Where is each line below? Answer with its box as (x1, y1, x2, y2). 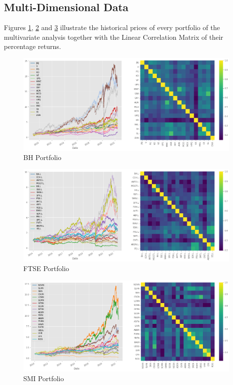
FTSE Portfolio (23, 263, 69, 273)
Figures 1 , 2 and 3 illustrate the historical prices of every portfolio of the (4, 22, 220, 32)
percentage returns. (4, 41, 61, 51)
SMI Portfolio (23, 373, 64, 383)
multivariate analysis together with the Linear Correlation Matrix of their (4, 32, 223, 42)
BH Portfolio (23, 152, 62, 162)
